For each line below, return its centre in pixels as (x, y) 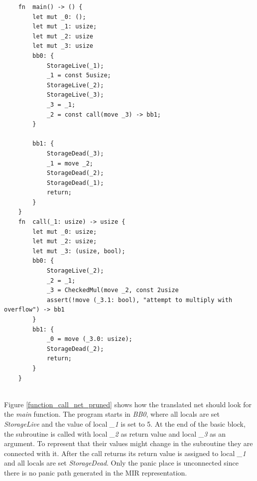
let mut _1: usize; (65, 27)
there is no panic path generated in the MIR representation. (96, 472)
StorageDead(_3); (75, 153)
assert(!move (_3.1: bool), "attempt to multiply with (139, 300)
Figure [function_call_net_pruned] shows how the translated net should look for (128, 404)
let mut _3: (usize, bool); (79, 251)
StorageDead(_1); (75, 183)
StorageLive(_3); (75, 95)
